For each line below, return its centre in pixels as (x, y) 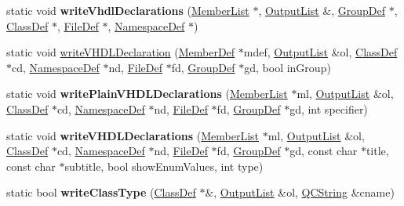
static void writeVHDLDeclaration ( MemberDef (121, 52)
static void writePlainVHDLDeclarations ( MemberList (147, 94)
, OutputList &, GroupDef (322, 10)
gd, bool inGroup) (288, 67)
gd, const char (324, 151)
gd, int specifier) (329, 108)
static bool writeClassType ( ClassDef (101, 192)
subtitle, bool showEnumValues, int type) (164, 166)
